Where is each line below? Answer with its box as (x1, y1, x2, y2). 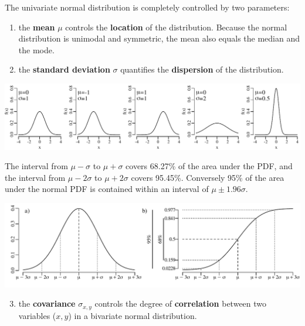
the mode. (18, 43, 55, 56)
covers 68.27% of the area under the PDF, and (126, 160, 293, 172)
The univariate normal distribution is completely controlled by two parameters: (5, 1, 290, 13)
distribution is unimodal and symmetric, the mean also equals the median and (18, 32, 300, 44)
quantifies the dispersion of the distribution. (120, 63, 284, 76)
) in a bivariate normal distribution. (68, 309, 197, 321)
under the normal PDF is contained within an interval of (5, 183, 209, 195)
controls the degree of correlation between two (94, 297, 267, 310)
